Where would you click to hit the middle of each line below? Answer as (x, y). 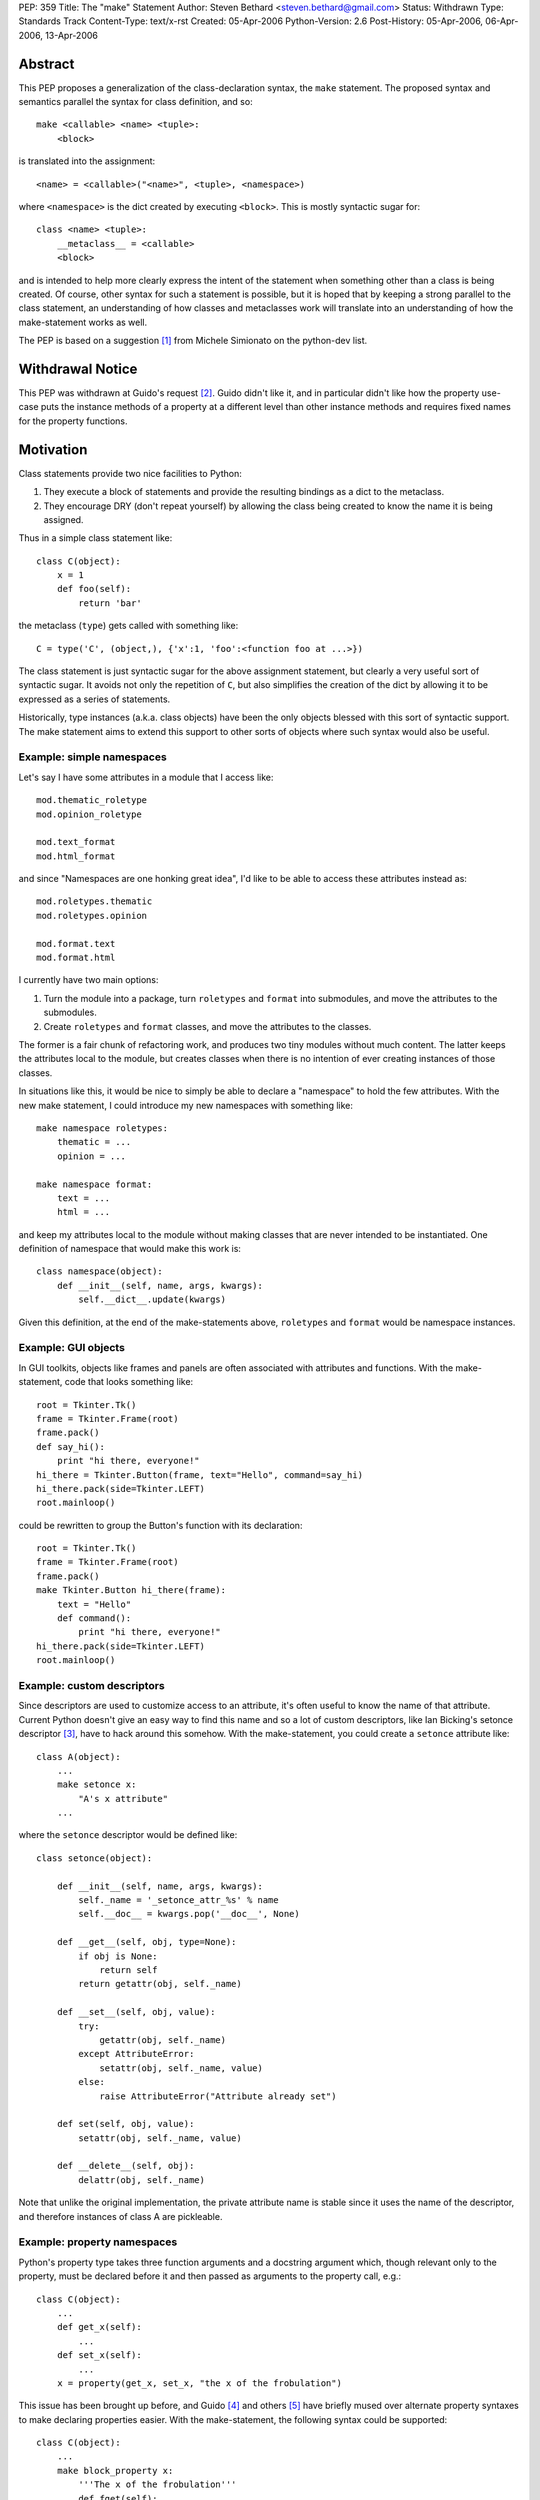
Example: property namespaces (98, 2242)
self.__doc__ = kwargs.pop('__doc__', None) (189, 1914)
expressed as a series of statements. (94, 699)
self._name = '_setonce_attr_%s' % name (178, 1900)
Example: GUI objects (71, 1348)
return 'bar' (110, 603)
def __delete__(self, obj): (125, 2166)
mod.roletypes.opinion (92, 915)
